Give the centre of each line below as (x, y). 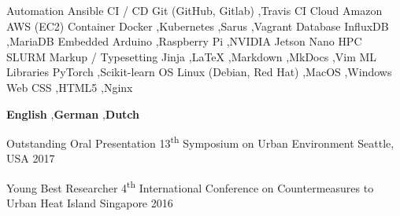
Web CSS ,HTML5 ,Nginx (70, 87)
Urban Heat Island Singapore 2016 (90, 203)
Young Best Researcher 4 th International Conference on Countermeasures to (190, 187)
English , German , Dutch (73, 113)
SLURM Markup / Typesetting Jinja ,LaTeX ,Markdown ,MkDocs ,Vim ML (192, 56)
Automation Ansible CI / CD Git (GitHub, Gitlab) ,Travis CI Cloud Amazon (194, 10)
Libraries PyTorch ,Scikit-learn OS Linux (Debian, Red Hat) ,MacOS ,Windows (199, 72)
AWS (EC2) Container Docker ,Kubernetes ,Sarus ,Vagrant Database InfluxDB (198, 26)
